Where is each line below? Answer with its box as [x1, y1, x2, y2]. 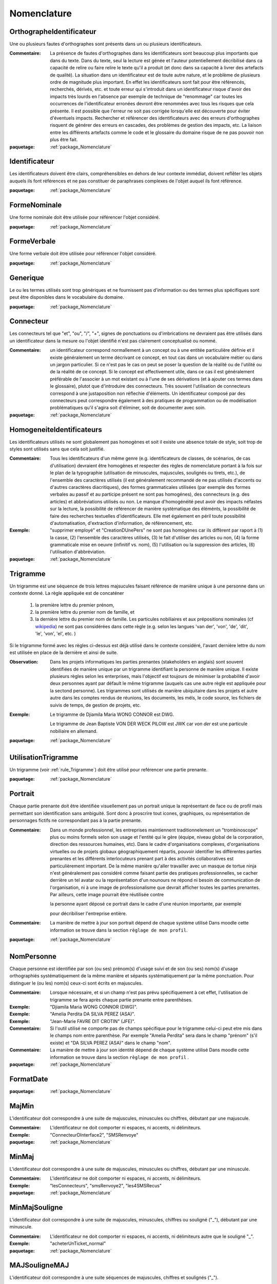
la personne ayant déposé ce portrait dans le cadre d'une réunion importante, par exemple [50, 901, 242, 907]
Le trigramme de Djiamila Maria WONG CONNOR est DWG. [50, 711, 174, 717]
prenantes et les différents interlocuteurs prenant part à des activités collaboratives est [50, 856, 234, 862]
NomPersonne [9, 952, 56, 960]
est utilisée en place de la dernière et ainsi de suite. [9, 649, 118, 655]
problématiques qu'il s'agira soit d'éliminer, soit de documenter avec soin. [50, 405, 206, 411]
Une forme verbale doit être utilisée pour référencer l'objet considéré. [9, 251, 156, 257]
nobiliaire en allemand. [50, 728, 97, 734]
